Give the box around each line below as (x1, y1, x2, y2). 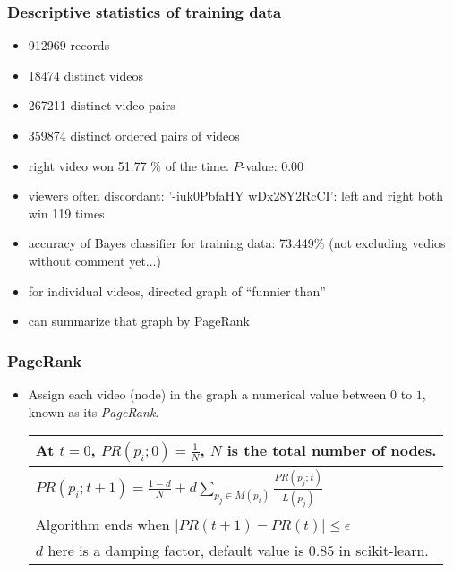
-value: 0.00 (241, 156, 304, 175)
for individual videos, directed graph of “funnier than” (28, 281, 326, 300)
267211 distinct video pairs (28, 96, 175, 115)
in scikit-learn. (338, 540, 429, 561)
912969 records (28, 36, 110, 55)
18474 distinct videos (28, 65, 143, 84)
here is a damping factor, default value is (47, 540, 304, 561)
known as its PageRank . (28, 402, 159, 421)
